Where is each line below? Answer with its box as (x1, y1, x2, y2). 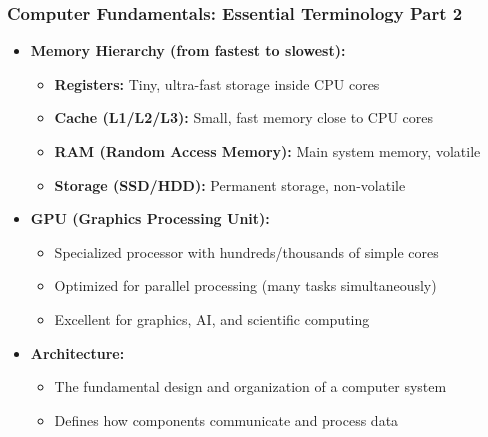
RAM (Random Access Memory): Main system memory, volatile (54, 141, 481, 161)
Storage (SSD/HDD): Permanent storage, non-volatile (54, 174, 406, 195)
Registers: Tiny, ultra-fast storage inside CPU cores (54, 73, 380, 94)
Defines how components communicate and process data (54, 409, 399, 430)
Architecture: (30, 342, 125, 363)
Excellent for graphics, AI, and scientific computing (54, 308, 370, 329)
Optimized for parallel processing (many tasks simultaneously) (54, 275, 437, 296)
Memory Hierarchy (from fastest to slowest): (30, 40, 346, 61)
